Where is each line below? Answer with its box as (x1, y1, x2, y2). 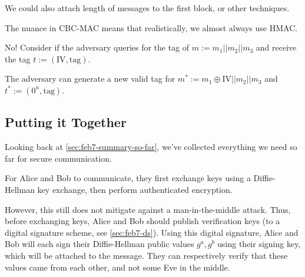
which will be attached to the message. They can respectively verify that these (5, 249, 288, 261)
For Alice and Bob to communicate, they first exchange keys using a (5, 172, 251, 184)
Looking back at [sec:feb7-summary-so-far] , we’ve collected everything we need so (5, 141, 297, 153)
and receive (256, 41, 297, 54)
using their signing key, (217, 238, 301, 250)
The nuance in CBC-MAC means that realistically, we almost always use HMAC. (5, 21, 298, 34)
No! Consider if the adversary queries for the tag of (5, 41, 190, 54)
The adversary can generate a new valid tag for (5, 72, 175, 85)
